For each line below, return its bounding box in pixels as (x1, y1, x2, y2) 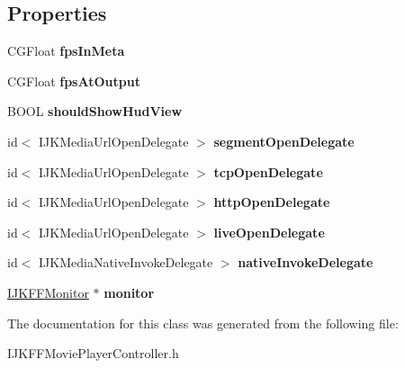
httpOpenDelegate (213, 193, 330, 211)
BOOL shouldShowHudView (7, 102, 183, 121)
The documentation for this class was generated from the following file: (7, 313, 399, 332)
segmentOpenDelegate (213, 131, 355, 150)
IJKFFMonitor (7, 283, 89, 301)
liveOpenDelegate (213, 222, 325, 241)
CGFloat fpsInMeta (7, 41, 125, 60)
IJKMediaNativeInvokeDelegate (39, 253, 213, 272)
